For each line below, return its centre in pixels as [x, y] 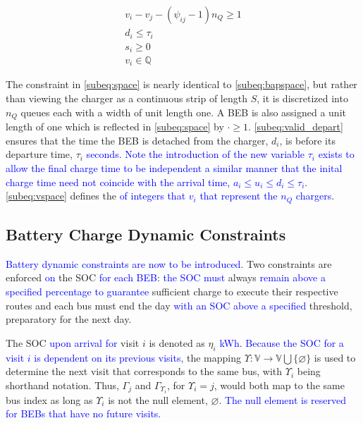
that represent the [239, 196]
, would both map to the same [279, 385]
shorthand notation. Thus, [62, 385]
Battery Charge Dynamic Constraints [146, 234]
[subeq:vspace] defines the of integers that [96, 196]
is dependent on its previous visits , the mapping [137, 357]
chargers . [315, 196]
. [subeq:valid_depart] [296, 127]
